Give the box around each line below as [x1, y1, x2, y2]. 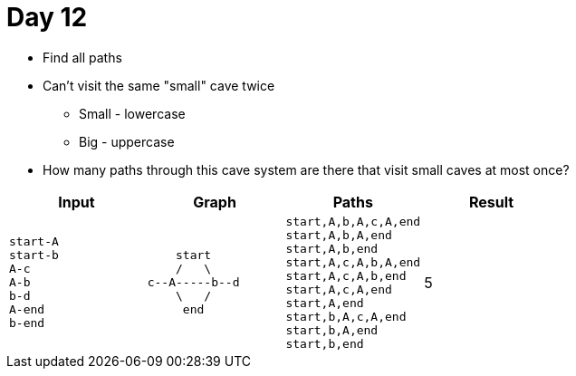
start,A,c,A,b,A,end [285, 255, 421, 269]
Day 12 [6, 2, 88, 33]
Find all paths [43, 49, 122, 65]
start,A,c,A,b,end [285, 268, 407, 283]
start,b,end [285, 336, 364, 351]
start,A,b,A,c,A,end [285, 214, 421, 228]
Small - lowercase [79, 105, 186, 121]
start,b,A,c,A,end [285, 309, 407, 323]
